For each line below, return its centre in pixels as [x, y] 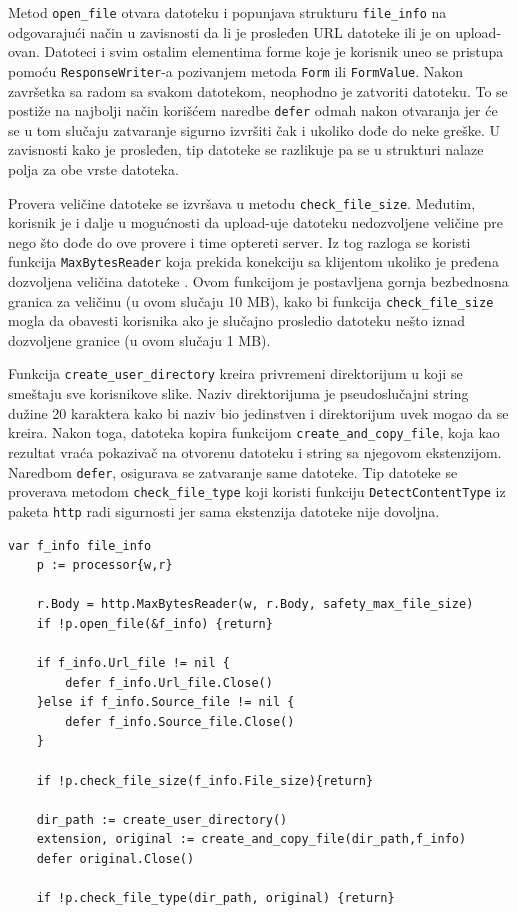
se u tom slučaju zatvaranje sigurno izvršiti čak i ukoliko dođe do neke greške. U [254, 129]
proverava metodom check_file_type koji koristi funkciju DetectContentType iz [257, 491]
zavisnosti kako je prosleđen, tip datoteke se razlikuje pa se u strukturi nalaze [246, 149]
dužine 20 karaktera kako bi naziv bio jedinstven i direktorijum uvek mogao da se [258, 412]
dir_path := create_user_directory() [162, 819]
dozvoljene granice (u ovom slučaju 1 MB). [139, 339]
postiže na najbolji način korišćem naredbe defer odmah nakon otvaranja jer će [253, 110]
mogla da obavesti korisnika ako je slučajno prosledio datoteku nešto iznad [237, 320]
